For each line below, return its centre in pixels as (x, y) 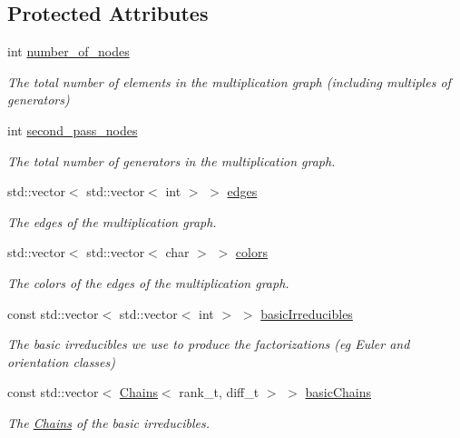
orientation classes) (61, 361)
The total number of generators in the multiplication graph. (171, 160)
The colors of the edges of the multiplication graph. (148, 282)
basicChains (338, 392)
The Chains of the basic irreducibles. (108, 422)
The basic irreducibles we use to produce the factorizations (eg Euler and (209, 344)
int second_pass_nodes (73, 129)
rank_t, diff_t (219, 392)
